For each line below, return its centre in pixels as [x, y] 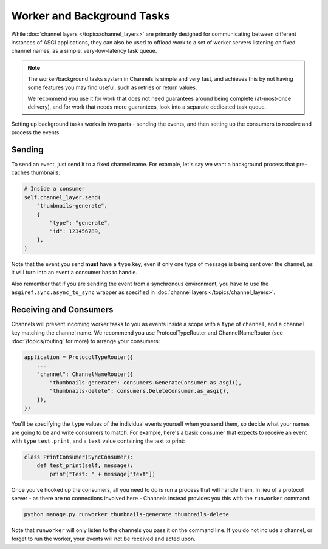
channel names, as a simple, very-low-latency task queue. [84, 51]
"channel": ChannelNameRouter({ [85, 374]
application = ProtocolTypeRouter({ [79, 357]
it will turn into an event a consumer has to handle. [74, 273]
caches [20, 172]
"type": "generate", [80, 223]
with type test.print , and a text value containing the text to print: [98, 441]
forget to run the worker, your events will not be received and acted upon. [103, 539]
